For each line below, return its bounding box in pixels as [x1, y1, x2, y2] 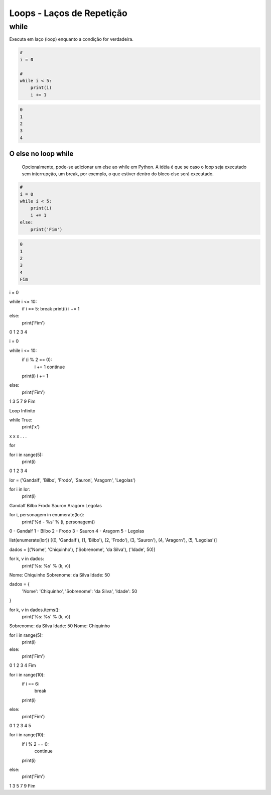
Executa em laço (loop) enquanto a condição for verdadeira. [9, 36, 134, 42]
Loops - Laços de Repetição [9, 8, 127, 19]
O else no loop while [9, 150, 74, 158]
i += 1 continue [34, 364, 65, 370]
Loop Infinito [9, 407, 36, 414]
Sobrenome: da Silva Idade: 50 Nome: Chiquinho [9, 623, 110, 629]
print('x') [22, 424, 40, 430]
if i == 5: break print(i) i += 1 [22, 305, 80, 311]
